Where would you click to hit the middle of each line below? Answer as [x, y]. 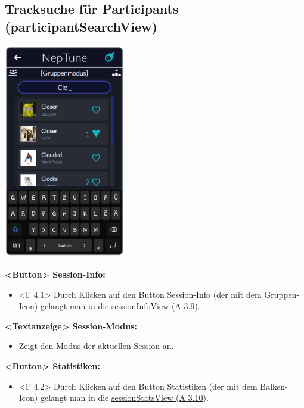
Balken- [274, 386]
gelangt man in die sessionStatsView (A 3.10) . [124, 398]
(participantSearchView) [81, 26]
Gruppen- [282, 294]
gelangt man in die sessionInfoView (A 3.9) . [120, 306]
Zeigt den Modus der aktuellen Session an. [96, 346]
